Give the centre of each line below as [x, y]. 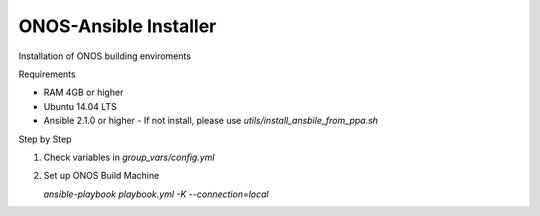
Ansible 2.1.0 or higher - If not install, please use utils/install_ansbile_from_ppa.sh [211, 121]
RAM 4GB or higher [83, 92]
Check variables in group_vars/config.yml [129, 157]
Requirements [47, 74]
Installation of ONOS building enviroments [105, 56]
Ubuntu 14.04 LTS [80, 106]
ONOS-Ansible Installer [117, 26]
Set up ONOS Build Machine [101, 176]
